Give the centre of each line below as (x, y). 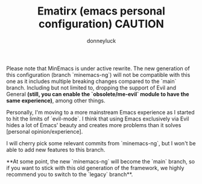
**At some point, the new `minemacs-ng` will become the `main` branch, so (101, 161)
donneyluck (101, 41)
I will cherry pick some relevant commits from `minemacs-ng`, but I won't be (101, 143)
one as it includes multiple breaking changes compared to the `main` (91, 81)
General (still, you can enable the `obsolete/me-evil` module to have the (98, 94)
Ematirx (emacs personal (101, 11)
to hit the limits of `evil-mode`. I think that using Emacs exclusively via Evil (98, 119)
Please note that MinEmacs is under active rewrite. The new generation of (98, 68)
